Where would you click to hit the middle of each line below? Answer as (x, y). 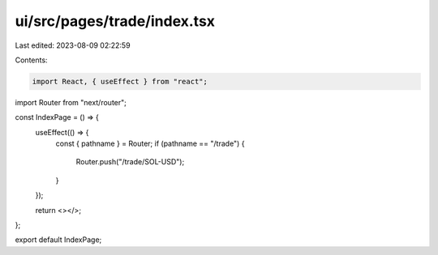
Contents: (31, 60)
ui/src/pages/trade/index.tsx (115, 21)
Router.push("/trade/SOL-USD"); (130, 162)
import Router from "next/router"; (71, 102)
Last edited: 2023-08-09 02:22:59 (73, 45)
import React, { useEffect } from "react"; (120, 81)
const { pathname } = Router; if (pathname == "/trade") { (150, 144)
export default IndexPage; (58, 240)
